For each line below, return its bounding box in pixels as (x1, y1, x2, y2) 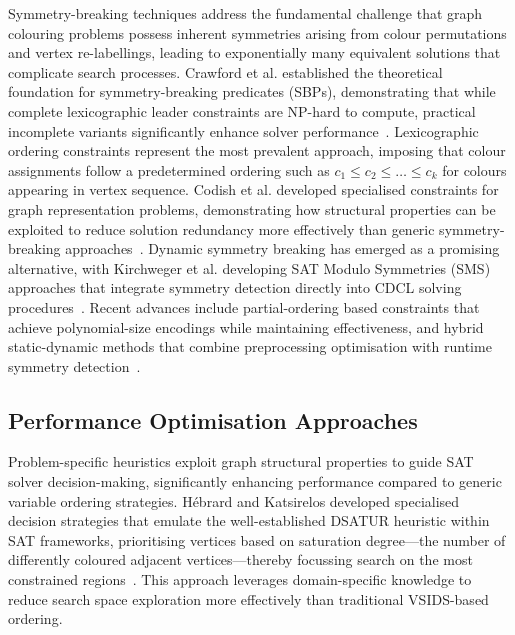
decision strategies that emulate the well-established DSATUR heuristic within (8, 510, 490, 531)
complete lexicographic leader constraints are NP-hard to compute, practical (8, 100, 476, 121)
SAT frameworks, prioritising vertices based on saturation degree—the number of (8, 529, 506, 550)
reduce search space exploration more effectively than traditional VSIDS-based (8, 588, 489, 609)
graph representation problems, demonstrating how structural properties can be (8, 198, 496, 219)
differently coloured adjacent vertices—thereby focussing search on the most (8, 549, 473, 570)
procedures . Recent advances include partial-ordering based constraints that (8, 296, 480, 317)
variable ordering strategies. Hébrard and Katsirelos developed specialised (8, 490, 460, 511)
